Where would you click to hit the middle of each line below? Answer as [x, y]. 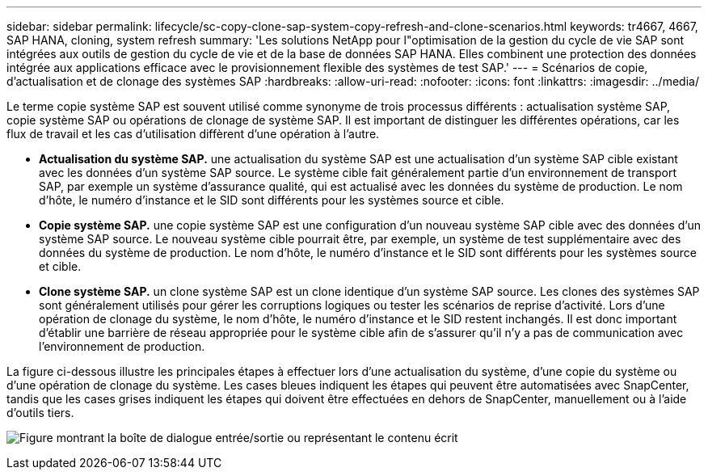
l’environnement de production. [122, 346]
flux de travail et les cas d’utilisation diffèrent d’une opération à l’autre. [193, 134]
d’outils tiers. [40, 413]
